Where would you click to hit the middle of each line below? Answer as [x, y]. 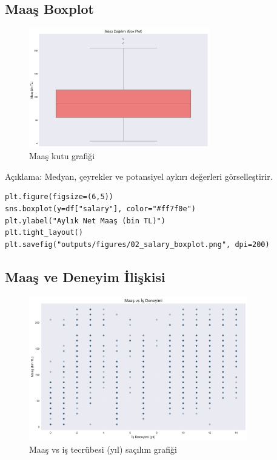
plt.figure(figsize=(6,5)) [59, 197]
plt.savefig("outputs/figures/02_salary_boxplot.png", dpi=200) [137, 244]
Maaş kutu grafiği [62, 156]
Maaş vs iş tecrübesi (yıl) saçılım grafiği [103, 449]
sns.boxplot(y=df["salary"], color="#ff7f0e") [100, 209]
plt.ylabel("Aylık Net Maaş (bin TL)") [85, 221]
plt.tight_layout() [44, 233]
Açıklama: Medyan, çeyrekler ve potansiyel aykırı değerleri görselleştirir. [139, 176]
